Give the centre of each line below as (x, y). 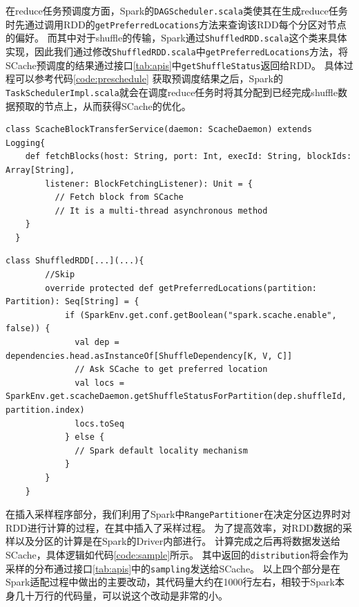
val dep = (97, 343)
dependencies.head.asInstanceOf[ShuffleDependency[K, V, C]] (149, 356)
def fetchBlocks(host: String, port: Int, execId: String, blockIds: (188, 157)
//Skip (60, 275)
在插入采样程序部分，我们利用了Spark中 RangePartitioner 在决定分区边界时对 (178, 514)
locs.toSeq (99, 423)
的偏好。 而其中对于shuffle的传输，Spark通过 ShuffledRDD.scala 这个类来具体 (176, 38)
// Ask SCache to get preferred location (171, 370)
